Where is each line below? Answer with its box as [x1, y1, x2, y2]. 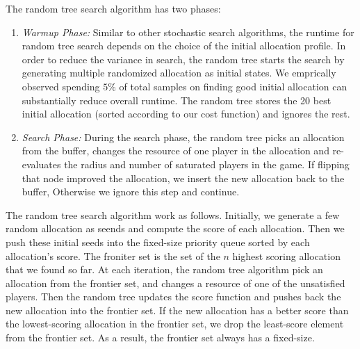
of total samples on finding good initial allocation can [119, 79, 347, 93]
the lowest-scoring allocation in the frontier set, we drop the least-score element [6, 316, 344, 331]
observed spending [22, 79, 100, 93]
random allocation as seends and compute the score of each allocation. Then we [6, 221, 345, 236]
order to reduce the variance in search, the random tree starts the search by [22, 51, 345, 66]
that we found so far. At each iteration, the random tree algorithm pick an [6, 262, 323, 277]
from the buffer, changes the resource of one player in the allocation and [22, 143, 329, 158]
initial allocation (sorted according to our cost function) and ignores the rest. [22, 106, 350, 121]
